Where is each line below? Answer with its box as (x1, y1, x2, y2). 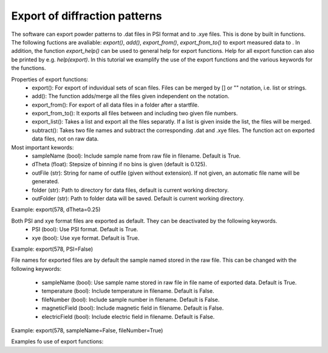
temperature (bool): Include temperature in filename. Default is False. (41, 287, 214, 295)
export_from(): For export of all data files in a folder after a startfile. (32, 101, 200, 108)
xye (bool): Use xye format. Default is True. (32, 234, 140, 242)
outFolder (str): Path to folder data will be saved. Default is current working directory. (32, 195, 245, 202)
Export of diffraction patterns (11, 9, 162, 23)
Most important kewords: (11, 144, 74, 151)
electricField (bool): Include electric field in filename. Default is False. (41, 313, 215, 320)
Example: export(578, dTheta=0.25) (11, 206, 101, 213)
